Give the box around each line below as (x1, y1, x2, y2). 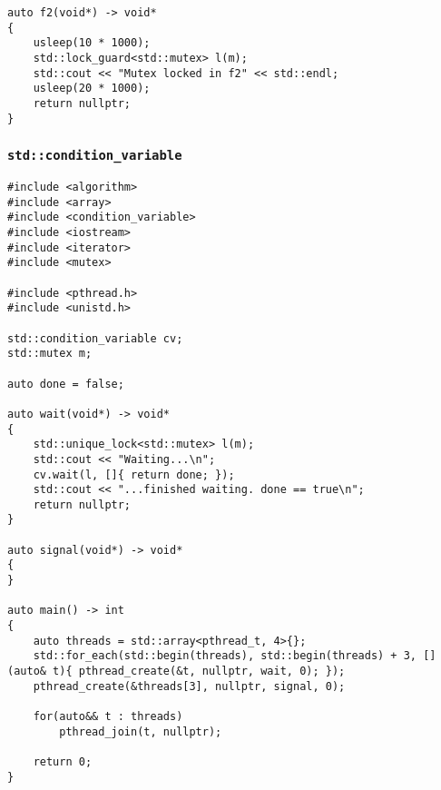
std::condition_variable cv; (7, 331, 183, 345)
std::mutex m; (7, 347, 93, 360)
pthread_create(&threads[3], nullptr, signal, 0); (33, 679, 346, 693)
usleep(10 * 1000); (33, 36, 151, 50)
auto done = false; (7, 377, 124, 390)
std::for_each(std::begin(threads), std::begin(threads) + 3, (33, 649, 417, 663)
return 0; (33, 755, 93, 768)
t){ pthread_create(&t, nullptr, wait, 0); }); (53, 665, 346, 678)
